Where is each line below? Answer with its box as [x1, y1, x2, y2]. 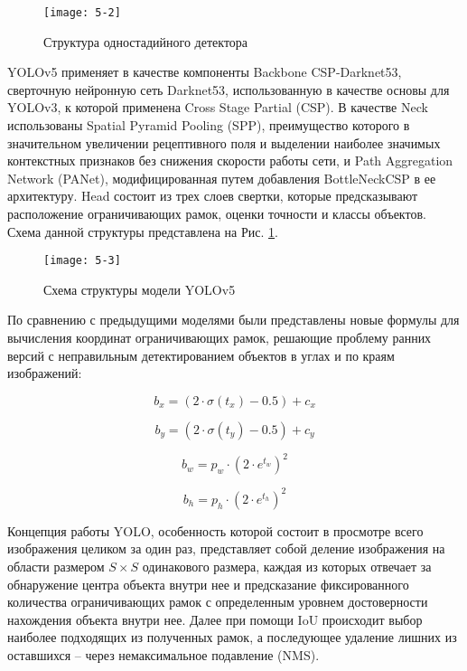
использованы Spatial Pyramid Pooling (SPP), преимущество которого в [7, 116, 410, 135]
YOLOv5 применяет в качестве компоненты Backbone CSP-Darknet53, [7, 62, 402, 81]
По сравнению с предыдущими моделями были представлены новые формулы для [7, 310, 460, 329]
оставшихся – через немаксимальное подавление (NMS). [7, 645, 320, 664]
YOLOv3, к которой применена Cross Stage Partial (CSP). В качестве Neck [7, 98, 428, 117]
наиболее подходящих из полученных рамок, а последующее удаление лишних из [7, 628, 457, 647]
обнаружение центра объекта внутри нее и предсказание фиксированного [7, 574, 409, 593]
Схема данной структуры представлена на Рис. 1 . [7, 222, 278, 241]
